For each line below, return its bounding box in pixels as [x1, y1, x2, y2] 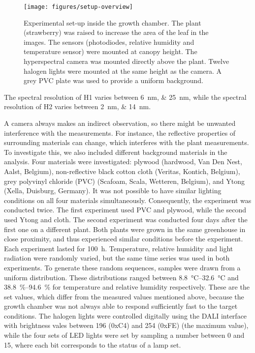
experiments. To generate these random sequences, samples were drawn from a [4, 262, 241, 272]
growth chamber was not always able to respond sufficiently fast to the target [4, 301, 238, 311]
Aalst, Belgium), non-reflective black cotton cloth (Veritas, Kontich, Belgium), [4, 166, 240, 176]
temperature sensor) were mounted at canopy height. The [24, 46, 197, 57]
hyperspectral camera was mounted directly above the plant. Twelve [24, 56, 229, 66]
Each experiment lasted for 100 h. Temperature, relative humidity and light [4, 243, 233, 253]
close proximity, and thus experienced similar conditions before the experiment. [4, 234, 243, 244]
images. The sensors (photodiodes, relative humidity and [24, 36, 194, 47]
